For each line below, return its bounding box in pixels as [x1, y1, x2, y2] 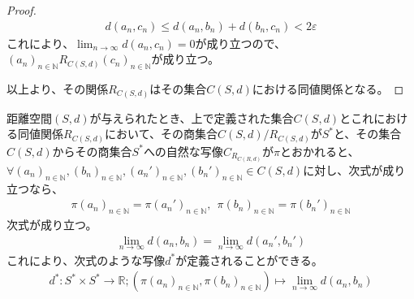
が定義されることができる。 [175, 251, 323, 268]
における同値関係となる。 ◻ [252, 80, 404, 97]
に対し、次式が [303, 161, 383, 178]
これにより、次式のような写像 [6, 251, 166, 268]
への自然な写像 [143, 142, 223, 159]
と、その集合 [333, 125, 402, 142]
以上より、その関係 [6, 80, 109, 97]
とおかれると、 [279, 142, 360, 159]
